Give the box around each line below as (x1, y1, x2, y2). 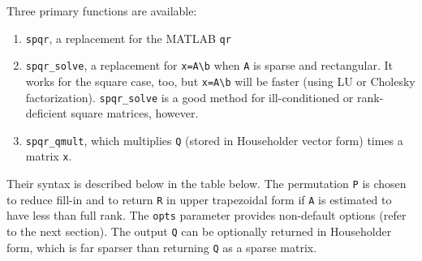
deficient (25, 105, 67, 122)
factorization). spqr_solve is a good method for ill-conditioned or (25, 88, 354, 105)
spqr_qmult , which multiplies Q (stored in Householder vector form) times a (25, 131, 403, 148)
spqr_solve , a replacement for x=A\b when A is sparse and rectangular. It (25, 57, 393, 74)
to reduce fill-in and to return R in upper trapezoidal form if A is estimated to (6, 190, 392, 208)
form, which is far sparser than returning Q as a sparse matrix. (6, 238, 317, 255)
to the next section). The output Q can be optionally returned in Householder (6, 223, 392, 240)
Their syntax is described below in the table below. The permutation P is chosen (6, 175, 407, 192)
